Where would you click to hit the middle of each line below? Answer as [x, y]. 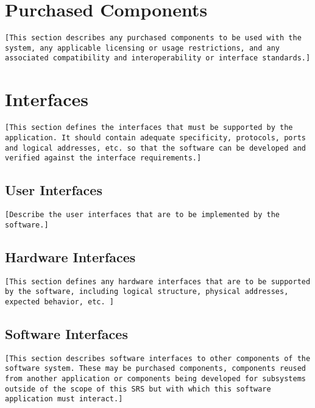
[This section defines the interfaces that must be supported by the [149, 128]
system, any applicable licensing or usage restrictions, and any [143, 48]
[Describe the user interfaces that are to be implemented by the [143, 215]
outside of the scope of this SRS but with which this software [138, 389]
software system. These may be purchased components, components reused [155, 369]
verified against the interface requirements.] [103, 158]
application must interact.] [64, 399]
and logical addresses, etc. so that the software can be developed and [155, 148]
